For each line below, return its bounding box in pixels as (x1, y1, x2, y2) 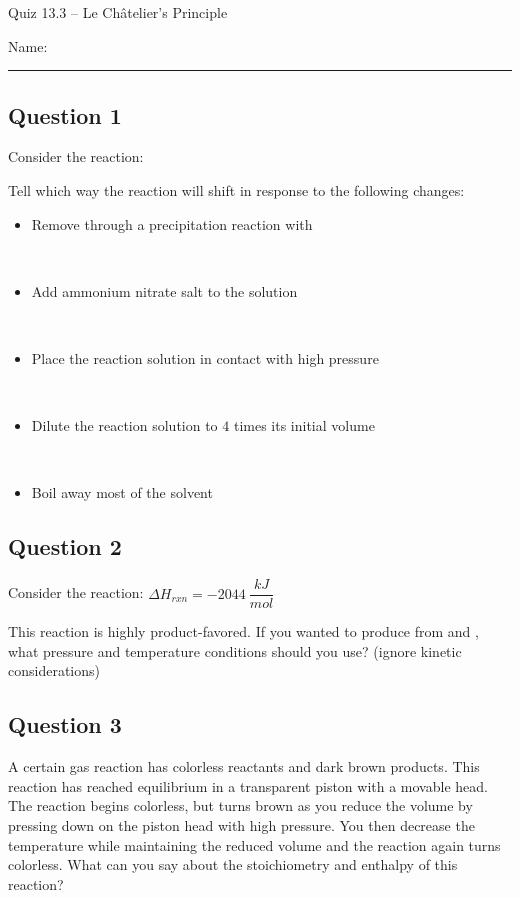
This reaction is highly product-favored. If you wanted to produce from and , (8, 621, 479, 642)
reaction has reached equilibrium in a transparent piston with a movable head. (8, 775, 488, 796)
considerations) (8, 660, 100, 681)
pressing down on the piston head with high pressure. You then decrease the (8, 814, 475, 835)
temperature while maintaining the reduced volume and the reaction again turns (8, 834, 501, 855)
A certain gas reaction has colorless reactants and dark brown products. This (8, 756, 480, 777)
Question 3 (8, 709, 122, 740)
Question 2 (8, 531, 122, 562)
